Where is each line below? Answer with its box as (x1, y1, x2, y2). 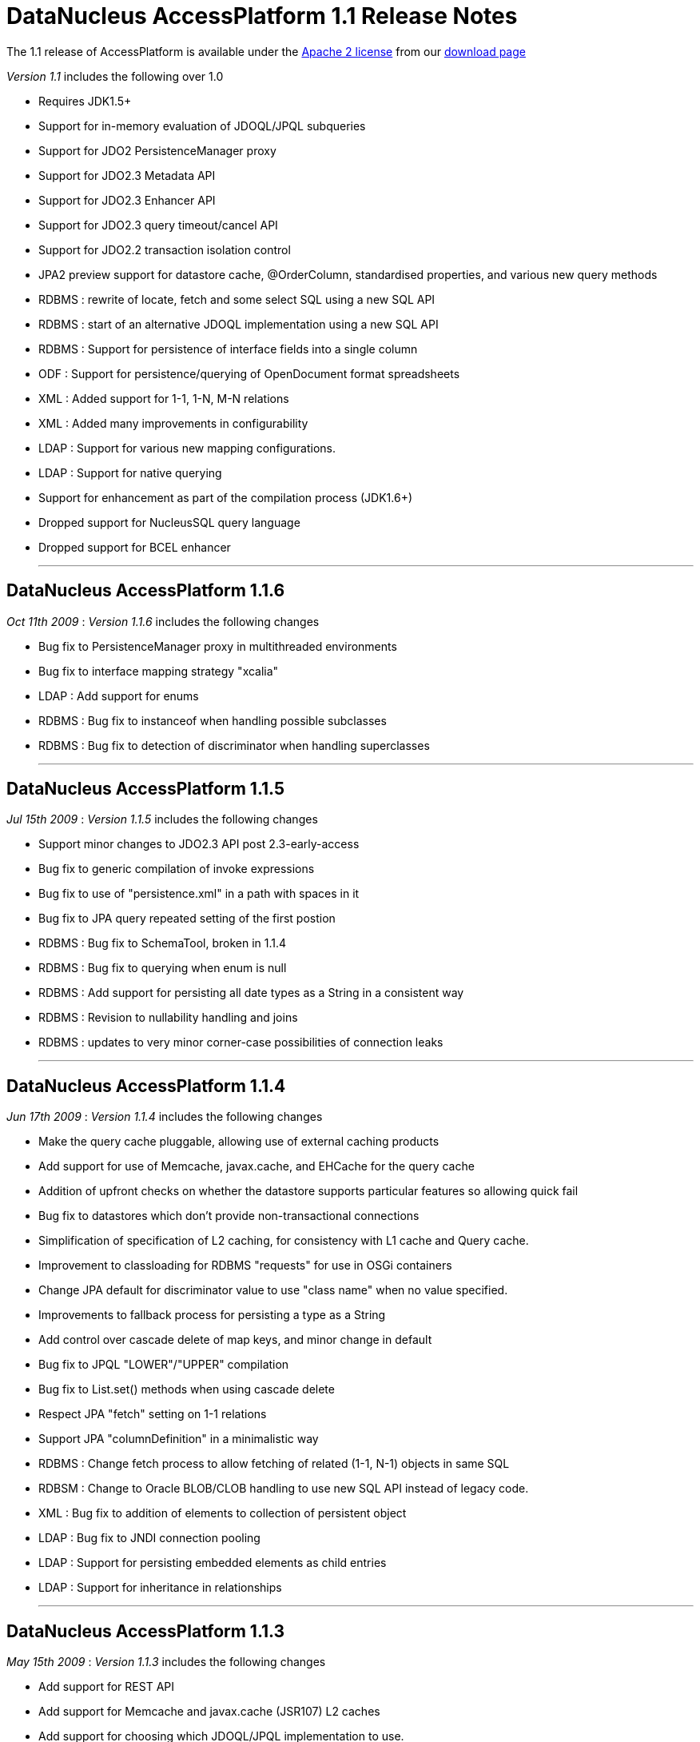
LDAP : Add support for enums (38, 688, 199, 703)
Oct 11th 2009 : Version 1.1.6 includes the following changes (6, 614, 320, 628)
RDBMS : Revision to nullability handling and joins (38, 1011, 298, 1025)
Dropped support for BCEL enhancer (38, 540, 231, 554)
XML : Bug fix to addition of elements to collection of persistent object (38, 1506, 407, 1521)
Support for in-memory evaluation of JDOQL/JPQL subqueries (38, 118, 366, 133)
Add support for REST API (38, 1680, 175, 1694)
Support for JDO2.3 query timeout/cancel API (38, 217, 278, 232)
